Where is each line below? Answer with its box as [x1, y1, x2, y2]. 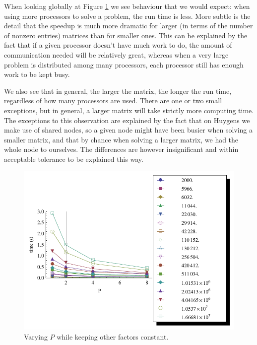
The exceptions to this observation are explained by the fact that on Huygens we [4, 115, 250, 125]
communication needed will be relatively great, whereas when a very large [4, 49, 229, 60]
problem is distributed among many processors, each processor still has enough [4, 59, 244, 69]
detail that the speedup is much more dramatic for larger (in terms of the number [4, 20, 253, 31]
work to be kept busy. [4, 69, 70, 79]
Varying [24, 332, 48, 342]
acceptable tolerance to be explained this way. [4, 153, 143, 164]
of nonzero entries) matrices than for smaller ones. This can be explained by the [4, 30, 248, 40]
